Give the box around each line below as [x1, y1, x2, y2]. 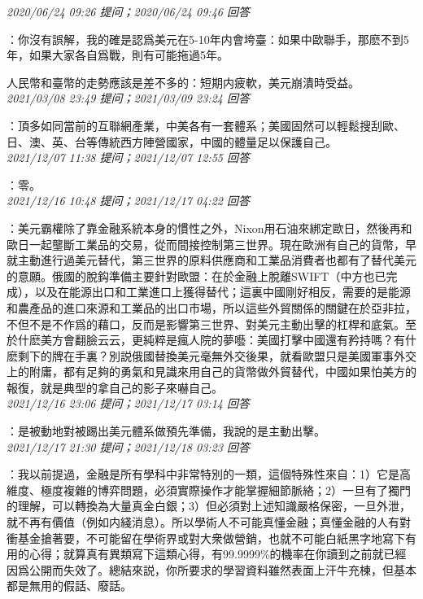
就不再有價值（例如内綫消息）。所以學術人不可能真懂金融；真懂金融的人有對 [7, 514, 411, 531]
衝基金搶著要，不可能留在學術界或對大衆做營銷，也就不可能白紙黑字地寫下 [7, 529, 405, 546]
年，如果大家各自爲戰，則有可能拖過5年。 [7, 46, 229, 63]
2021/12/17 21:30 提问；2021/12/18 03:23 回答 [7, 438, 250, 455]
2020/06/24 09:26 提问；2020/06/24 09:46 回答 [7, 3, 250, 20]
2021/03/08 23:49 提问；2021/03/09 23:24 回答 [7, 90, 250, 107]
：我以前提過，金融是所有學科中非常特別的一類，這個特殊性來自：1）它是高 [7, 466, 411, 483]
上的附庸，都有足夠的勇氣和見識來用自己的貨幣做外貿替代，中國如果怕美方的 [7, 363, 416, 380]
